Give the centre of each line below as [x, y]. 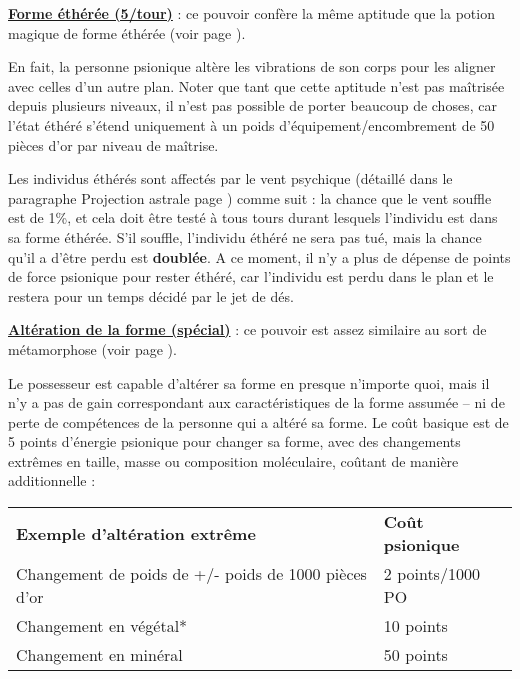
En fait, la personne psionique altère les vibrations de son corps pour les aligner [252, 66]
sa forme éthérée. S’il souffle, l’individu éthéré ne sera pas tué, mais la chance [245, 236]
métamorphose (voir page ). [92, 348]
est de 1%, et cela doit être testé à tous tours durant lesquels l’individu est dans [253, 217]
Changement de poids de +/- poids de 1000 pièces [191, 574]
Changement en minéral [99, 655]
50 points [415, 655]
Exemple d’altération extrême [136, 533]
